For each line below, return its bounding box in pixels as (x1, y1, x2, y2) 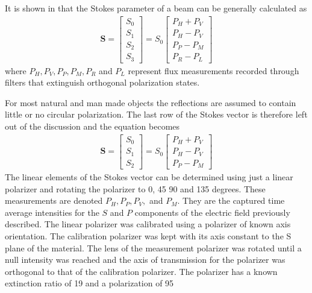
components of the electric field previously (134, 206, 290, 218)
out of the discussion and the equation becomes (5, 119, 180, 132)
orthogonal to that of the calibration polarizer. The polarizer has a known (5, 265, 278, 277)
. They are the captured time (177, 194, 285, 207)
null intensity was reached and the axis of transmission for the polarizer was (5, 253, 285, 266)
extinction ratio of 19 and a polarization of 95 (5, 277, 174, 289)
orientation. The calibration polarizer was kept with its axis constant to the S (5, 230, 292, 242)
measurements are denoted (5, 194, 103, 207)
